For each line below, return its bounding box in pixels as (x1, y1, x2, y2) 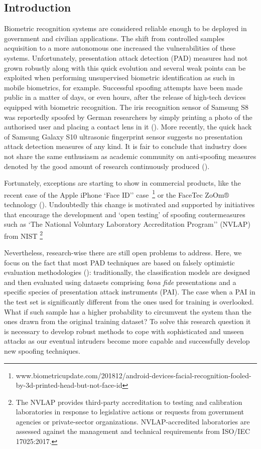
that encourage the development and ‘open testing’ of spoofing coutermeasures (4, 209, 245, 219)
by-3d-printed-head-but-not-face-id (16, 380, 122, 390)
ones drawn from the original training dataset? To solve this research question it (4, 316, 251, 327)
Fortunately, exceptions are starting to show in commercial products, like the (4, 178, 241, 188)
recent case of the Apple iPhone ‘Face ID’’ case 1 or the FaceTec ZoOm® (4, 188, 229, 200)
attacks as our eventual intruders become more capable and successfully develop (4, 336, 250, 346)
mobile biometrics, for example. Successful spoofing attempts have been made (4, 82, 243, 92)
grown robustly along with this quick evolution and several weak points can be (4, 62, 246, 73)
